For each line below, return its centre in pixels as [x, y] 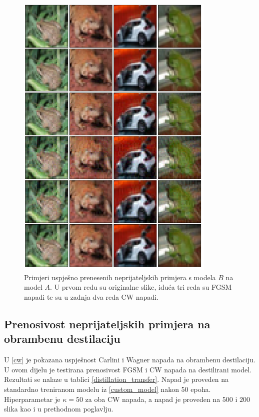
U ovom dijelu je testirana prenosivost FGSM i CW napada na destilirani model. [128, 369]
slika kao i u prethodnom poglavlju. [59, 409]
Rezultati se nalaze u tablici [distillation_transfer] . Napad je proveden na [116, 379]
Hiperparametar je [32, 399]
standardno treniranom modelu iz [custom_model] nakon [91, 389]
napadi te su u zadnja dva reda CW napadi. [91, 297]
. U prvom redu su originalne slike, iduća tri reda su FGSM [141, 287]
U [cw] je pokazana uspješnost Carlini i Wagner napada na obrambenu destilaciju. [130, 360]
